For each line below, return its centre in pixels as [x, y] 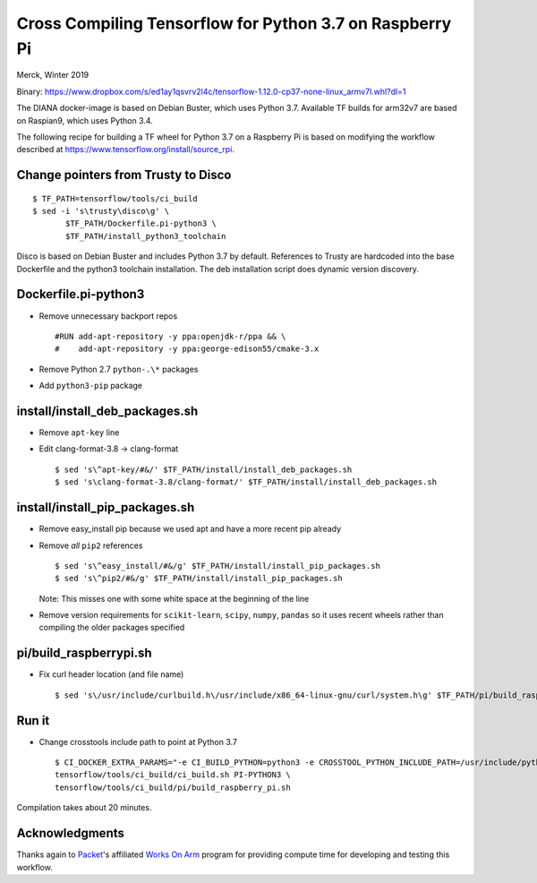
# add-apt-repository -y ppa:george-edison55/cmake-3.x [187, 349]
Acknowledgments [71, 833]
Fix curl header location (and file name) [111, 674]
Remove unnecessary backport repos [108, 316]
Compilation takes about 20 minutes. [84, 808]
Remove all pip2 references [91, 545]
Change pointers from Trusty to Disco [124, 175]
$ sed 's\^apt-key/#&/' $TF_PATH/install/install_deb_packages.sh [204, 469]
